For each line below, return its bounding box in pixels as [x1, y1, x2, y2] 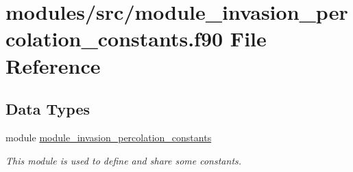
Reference [5, 51, 101, 79]
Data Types [5, 98, 90, 119]
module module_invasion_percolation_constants [5, 130, 212, 144]
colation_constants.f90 [5, 25, 223, 53]
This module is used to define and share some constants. [5, 153, 242, 167]
